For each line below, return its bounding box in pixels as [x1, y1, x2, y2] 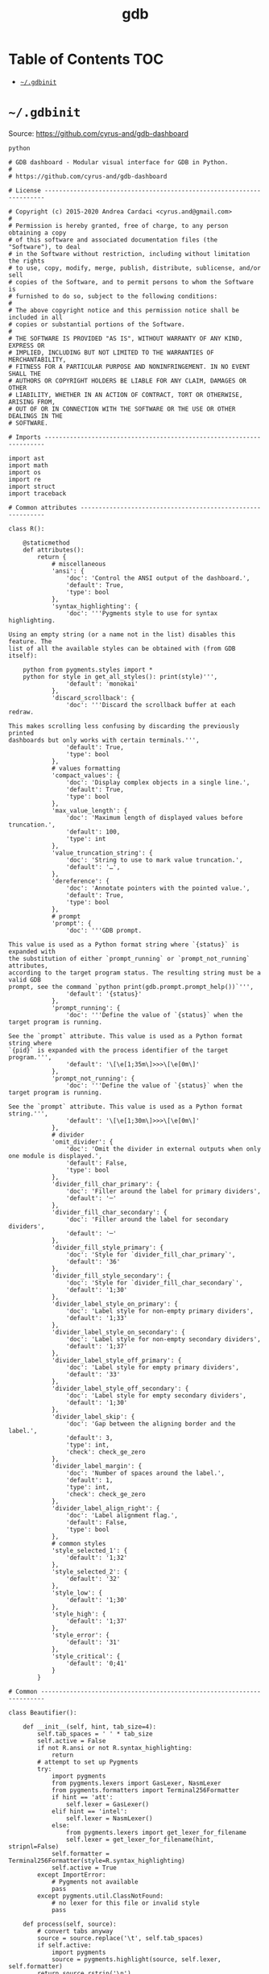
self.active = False [37, 1736, 106, 1744]
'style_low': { [51, 1588, 103, 1597]
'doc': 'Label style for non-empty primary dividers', [65, 1306, 254, 1315]
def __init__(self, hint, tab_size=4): [23, 1723, 157, 1731]
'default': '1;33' [65, 1314, 128, 1322]
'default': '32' [65, 1575, 121, 1583]
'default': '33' [65, 1370, 121, 1378]
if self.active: [37, 1941, 92, 1949]
